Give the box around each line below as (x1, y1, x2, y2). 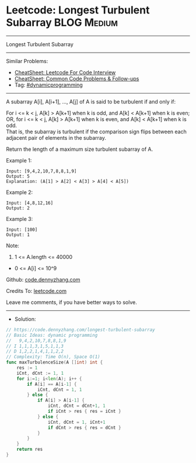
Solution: (14, 315, 36, 322)
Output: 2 (6, 205, 30, 211)
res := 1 (16, 365, 38, 371)
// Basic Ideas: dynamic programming (6, 332, 98, 338)
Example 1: (6, 157, 32, 164)
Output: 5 (6, 173, 30, 179)
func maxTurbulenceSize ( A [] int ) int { (6, 360, 103, 365)
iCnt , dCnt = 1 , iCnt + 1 (47, 419, 106, 425)
